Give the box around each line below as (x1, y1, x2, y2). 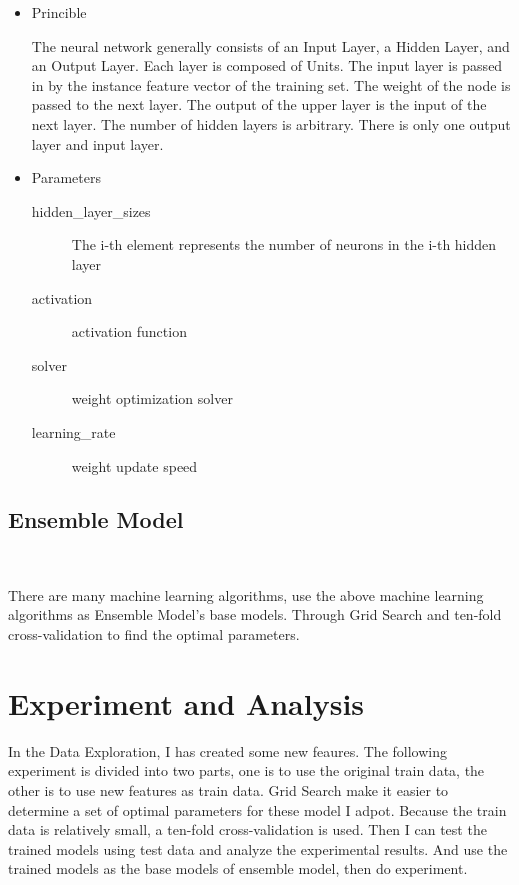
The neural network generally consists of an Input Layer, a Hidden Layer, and (31, 35, 510, 56)
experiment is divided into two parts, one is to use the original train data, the (8, 760, 485, 781)
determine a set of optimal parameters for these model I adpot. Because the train (8, 799, 507, 820)
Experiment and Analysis (8, 682, 365, 723)
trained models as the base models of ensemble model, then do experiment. (8, 858, 468, 879)
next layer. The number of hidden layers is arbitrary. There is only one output (31, 113, 511, 134)
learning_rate (31, 421, 116, 442)
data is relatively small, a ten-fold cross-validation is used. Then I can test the (8, 819, 487, 840)
